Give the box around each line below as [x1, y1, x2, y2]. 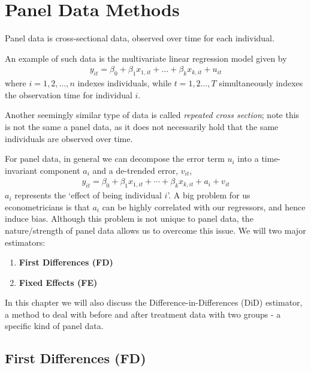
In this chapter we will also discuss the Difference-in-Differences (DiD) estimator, [5, 296, 303, 309]
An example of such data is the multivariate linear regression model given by [5, 52, 287, 64]
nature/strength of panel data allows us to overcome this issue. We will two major [5, 224, 306, 236]
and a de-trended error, [92, 164, 179, 176]
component [40, 164, 80, 176]
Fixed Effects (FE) [19, 276, 98, 288]
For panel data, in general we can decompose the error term [5, 152, 225, 165]
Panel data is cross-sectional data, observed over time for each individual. [5, 32, 274, 44]
